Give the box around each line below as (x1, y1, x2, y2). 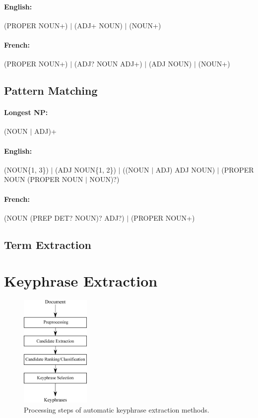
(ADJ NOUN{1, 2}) (55, 164, 116, 175)
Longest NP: (4, 107, 48, 118)
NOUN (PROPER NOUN (4, 174, 83, 184)
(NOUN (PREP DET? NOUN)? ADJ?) (4, 212, 125, 223)
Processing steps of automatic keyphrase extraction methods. (24, 404, 209, 415)
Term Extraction (4, 237, 91, 252)
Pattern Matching (4, 83, 98, 98)
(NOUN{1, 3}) (4, 164, 49, 175)
